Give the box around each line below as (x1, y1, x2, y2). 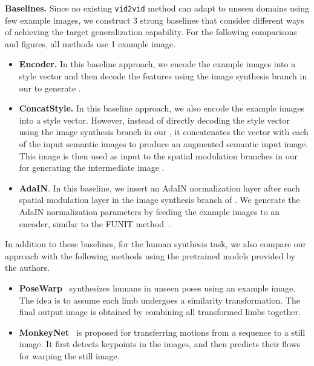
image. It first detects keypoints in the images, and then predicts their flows (19, 338, 301, 350)
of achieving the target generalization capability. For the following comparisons (5, 25, 297, 38)
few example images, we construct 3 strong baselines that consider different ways (5, 13, 304, 26)
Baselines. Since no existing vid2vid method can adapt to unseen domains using (5, 2, 309, 14)
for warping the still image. (19, 349, 120, 362)
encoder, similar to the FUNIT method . (19, 217, 171, 230)
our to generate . (19, 81, 81, 94)
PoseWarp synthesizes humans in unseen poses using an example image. (19, 281, 296, 294)
